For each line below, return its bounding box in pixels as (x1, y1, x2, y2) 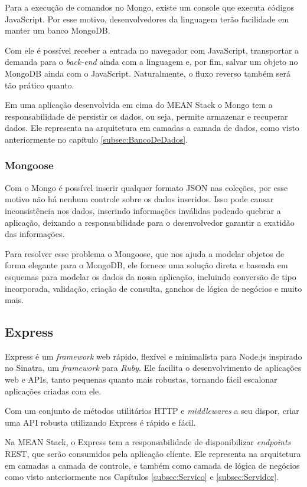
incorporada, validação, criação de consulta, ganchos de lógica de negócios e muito (5, 282, 302, 294)
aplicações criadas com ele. (5, 384, 102, 397)
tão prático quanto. (5, 78, 74, 91)
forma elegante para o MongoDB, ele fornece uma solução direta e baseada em (5, 259, 288, 271)
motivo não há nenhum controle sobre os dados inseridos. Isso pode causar (5, 193, 274, 205)
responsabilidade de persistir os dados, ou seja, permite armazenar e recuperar (5, 110, 288, 122)
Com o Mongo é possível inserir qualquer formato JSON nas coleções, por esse (5, 181, 288, 193)
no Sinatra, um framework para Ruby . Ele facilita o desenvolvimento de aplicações (5, 361, 302, 374)
